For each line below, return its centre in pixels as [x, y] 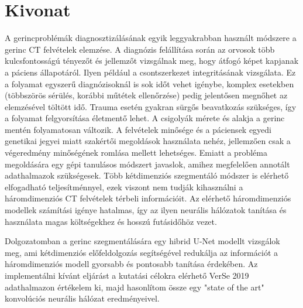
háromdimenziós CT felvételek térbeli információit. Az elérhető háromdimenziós [148, 198]
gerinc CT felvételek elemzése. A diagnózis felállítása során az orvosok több [140, 49]
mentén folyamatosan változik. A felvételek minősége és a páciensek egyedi [138, 129]
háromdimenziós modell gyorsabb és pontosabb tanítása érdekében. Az [131, 264]
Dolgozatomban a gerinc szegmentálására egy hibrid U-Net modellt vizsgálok [142, 241]
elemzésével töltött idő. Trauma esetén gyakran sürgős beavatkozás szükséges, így [151, 106]
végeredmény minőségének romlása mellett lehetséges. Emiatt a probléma [136, 153]
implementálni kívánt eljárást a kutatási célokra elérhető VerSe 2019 [127, 275]
